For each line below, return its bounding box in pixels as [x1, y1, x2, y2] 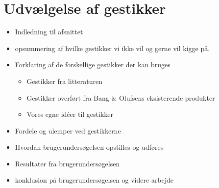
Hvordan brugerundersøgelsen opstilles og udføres [15, 142, 164, 152]
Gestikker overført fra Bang [26, 92, 109, 103]
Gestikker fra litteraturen [26, 76, 102, 86]
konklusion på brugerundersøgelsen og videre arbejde [15, 175, 174, 185]
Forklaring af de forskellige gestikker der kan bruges [15, 59, 170, 70]
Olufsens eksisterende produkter [119, 92, 215, 103]
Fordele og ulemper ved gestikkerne [15, 125, 121, 135]
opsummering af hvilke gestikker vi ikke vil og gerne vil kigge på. [15, 43, 210, 53]
